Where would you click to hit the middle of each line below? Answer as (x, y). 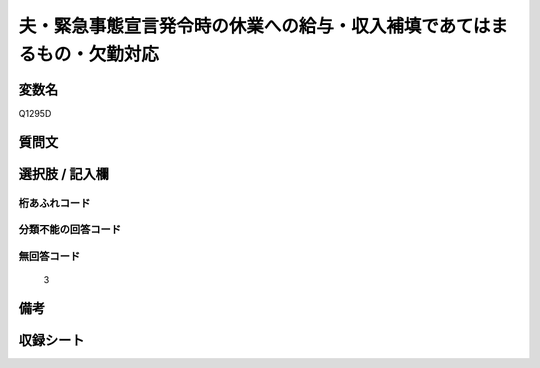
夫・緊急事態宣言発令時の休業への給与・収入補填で (228, 26)
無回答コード (49, 256)
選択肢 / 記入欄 (64, 173)
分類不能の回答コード (70, 230)
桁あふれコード (54, 203)
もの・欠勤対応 (98, 54)
